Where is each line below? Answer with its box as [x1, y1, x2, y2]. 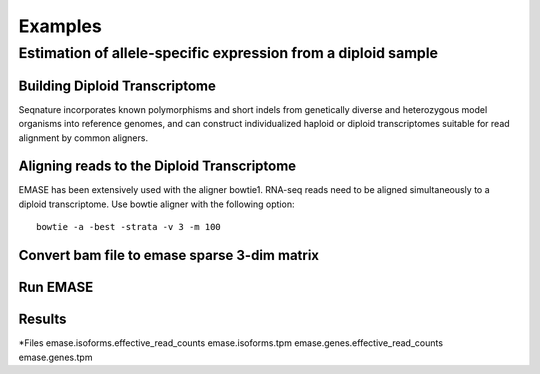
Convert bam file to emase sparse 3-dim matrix [18, 247, 320, 264]
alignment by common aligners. [18, 131, 149, 144]
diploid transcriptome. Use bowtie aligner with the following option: [18, 198, 295, 210]
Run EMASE [18, 279, 94, 296]
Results [18, 311, 67, 328]
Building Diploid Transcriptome [18, 77, 217, 94]
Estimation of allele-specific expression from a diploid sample [18, 44, 439, 62]
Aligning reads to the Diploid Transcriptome [18, 158, 297, 175]
